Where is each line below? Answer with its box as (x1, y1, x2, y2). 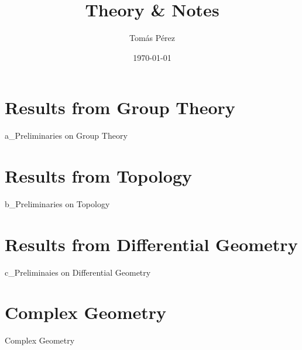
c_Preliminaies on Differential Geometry (5, 266, 151, 278)
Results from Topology (5, 164, 192, 188)
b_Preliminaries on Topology (5, 197, 110, 210)
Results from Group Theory (5, 95, 235, 119)
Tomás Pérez (129, 32, 176, 44)
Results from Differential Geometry (5, 232, 298, 256)
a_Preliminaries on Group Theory (5, 129, 128, 142)
